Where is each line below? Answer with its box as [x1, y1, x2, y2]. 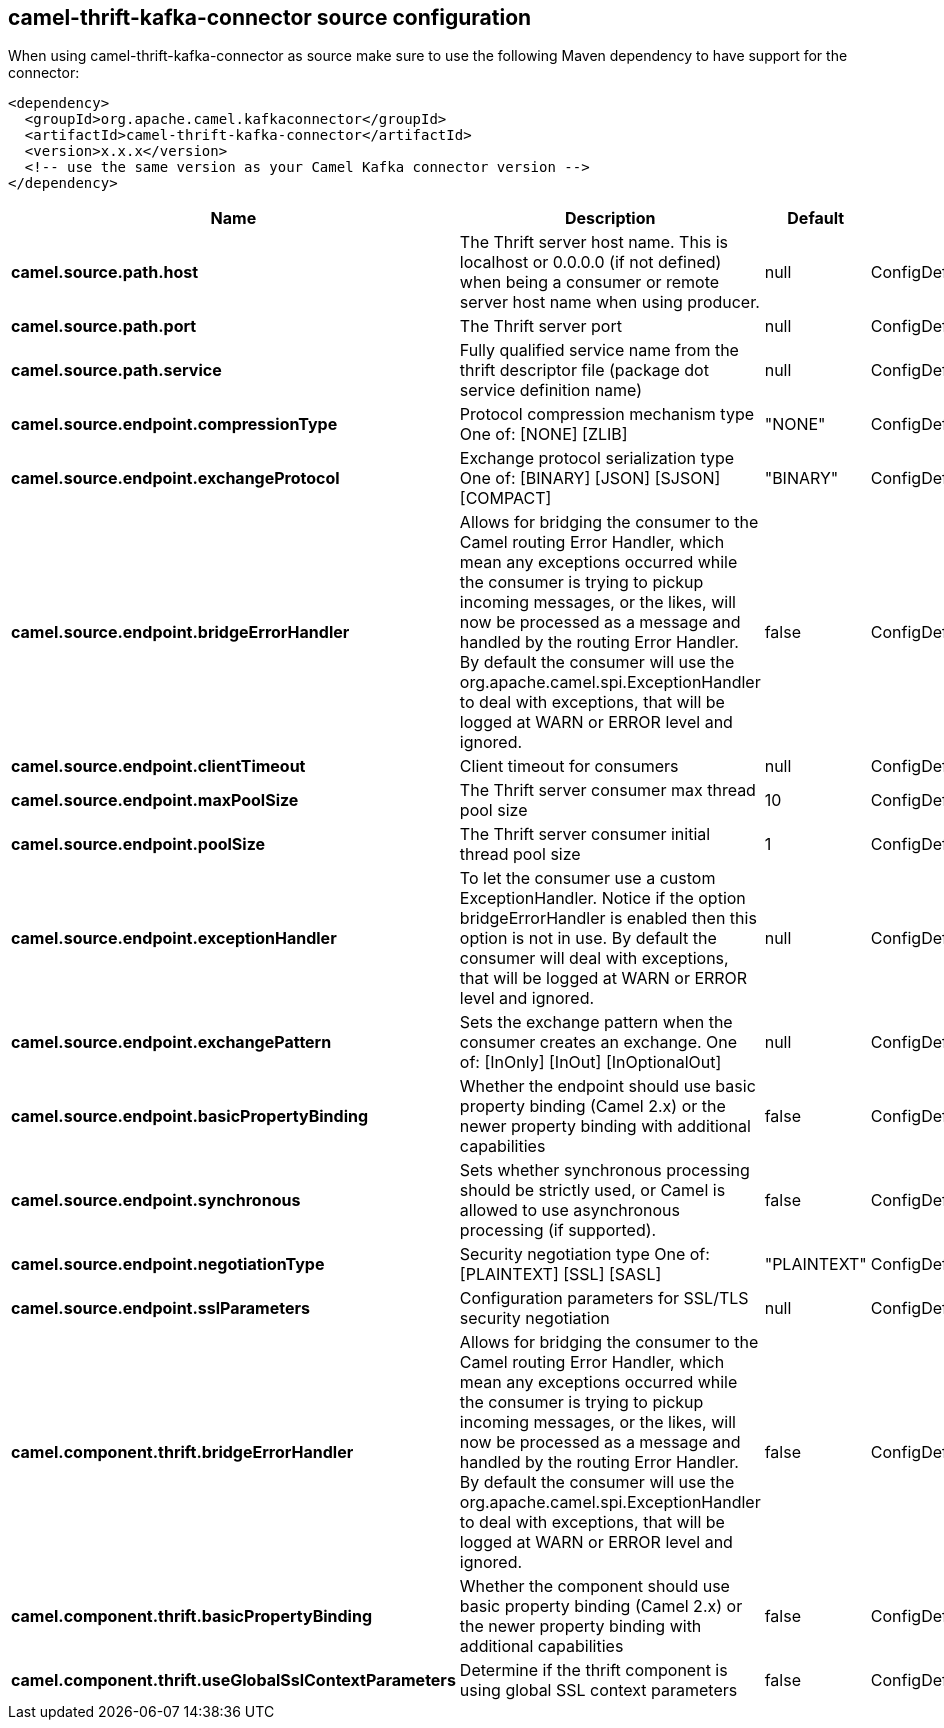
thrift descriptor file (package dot [459, 360, 709, 381]
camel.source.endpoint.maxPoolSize [11, 790, 299, 811]
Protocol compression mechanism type [459, 404, 755, 425]
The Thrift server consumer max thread [459, 780, 756, 801]
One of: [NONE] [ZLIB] [459, 424, 628, 445]
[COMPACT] [459, 488, 552, 509]
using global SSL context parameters [459, 1680, 738, 1701]
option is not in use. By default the [459, 928, 717, 949]
